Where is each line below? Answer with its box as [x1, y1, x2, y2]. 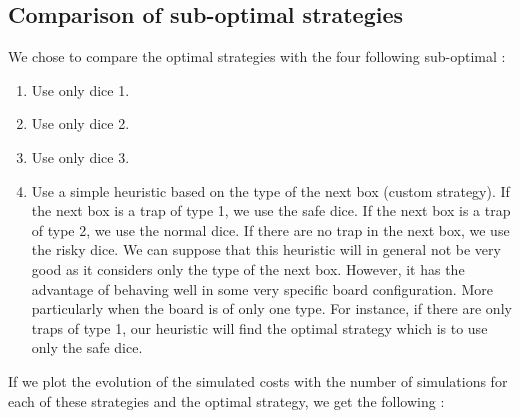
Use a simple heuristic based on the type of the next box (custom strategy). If [31, 180, 510, 201]
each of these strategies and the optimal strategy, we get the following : [8, 390, 445, 411]
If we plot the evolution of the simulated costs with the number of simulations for [8, 370, 508, 391]
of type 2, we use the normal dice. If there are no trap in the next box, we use [31, 219, 510, 240]
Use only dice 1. [31, 79, 130, 100]
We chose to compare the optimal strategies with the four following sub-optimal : [8, 46, 506, 67]
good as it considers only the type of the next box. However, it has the [31, 258, 465, 279]
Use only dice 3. [31, 146, 130, 167]
